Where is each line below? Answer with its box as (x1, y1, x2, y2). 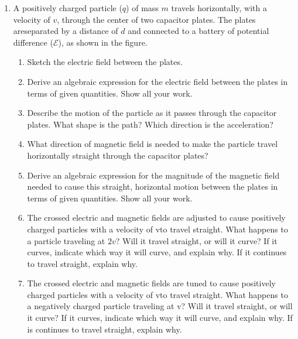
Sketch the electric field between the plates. (27, 56, 183, 68)
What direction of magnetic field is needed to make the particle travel (27, 138, 278, 150)
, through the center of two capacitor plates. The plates (57, 13, 256, 25)
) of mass (126, 2, 159, 13)
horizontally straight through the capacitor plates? (27, 149, 208, 161)
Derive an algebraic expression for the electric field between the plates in (27, 75, 288, 87)
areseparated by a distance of (13, 25, 118, 37)
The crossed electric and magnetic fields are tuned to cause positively (27, 277, 276, 289)
